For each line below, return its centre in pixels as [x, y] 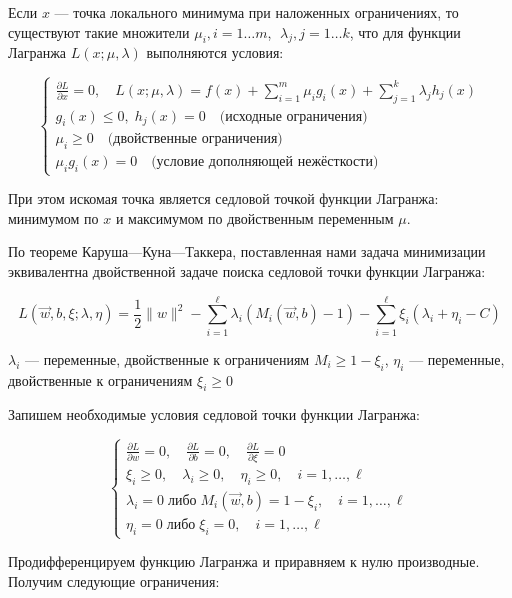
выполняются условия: [215, 52]
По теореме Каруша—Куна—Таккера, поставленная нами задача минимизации [247, 251]
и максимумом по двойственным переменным [254, 217]
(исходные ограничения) [293, 116]
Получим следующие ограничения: [114, 580]
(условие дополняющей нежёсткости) [265, 162]
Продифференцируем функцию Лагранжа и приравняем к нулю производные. [244, 561]
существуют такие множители [99, 31]
